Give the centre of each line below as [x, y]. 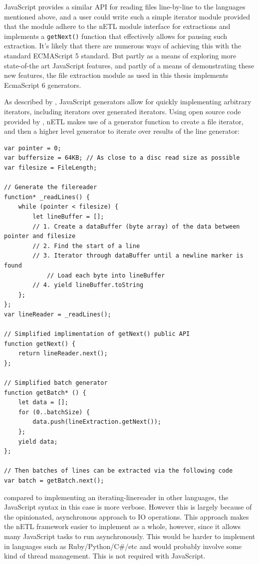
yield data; [38, 441]
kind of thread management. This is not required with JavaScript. [105, 556]
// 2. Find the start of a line [86, 246]
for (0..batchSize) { [54, 412]
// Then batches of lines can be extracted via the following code [119, 471]
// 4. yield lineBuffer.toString [88, 285]
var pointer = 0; [33, 148]
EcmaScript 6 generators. [43, 85]
